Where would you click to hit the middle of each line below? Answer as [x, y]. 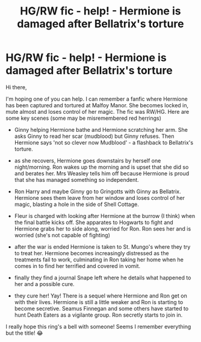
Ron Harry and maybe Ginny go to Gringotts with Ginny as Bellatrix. [97, 191]
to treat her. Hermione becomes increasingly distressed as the [91, 253]
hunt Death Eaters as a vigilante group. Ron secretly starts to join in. [98, 315]
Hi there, [16, 87]
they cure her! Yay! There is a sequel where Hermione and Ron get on [100, 296]
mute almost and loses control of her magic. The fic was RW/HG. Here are [97, 111]
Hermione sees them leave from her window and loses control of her [99, 197]
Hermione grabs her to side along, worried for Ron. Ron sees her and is [103, 229]
